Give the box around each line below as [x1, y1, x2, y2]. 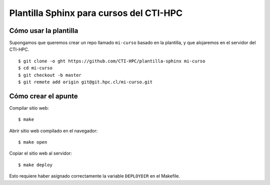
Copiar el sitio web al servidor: [9, 150, 72, 157]
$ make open [18, 140, 47, 145]
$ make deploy [18, 162, 52, 168]
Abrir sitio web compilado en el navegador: [9, 128, 98, 134]
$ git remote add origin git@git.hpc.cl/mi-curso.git [18, 79, 152, 85]
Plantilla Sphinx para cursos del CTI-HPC [9, 7, 182, 18]
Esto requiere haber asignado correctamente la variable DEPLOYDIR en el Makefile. [9, 173, 180, 179]
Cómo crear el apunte [9, 92, 78, 100]
